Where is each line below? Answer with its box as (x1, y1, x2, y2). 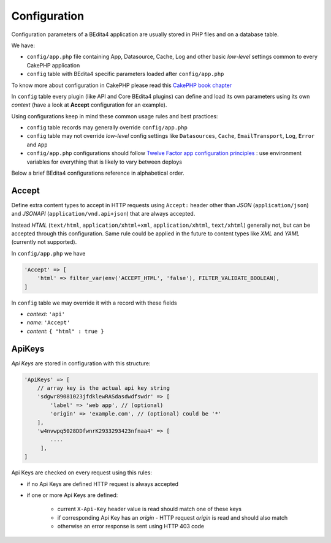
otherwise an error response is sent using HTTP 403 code (57, 523, 205, 530)
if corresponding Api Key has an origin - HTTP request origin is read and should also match (57, 514, 288, 521)
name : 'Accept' (26, 319, 70, 326)
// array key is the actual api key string (37, 385, 170, 392)
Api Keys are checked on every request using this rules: (11, 469, 153, 476)
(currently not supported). (11, 238, 77, 246)
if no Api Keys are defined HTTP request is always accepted (26, 480, 179, 487)
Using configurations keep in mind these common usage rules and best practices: (11, 112, 218, 120)
